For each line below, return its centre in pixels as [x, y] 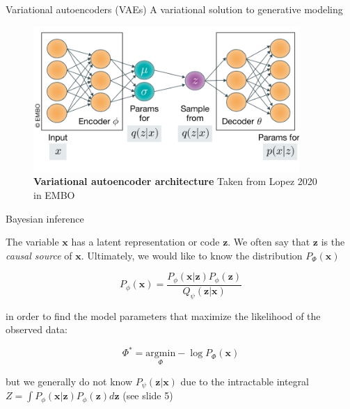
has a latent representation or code [145, 242]
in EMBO [54, 195]
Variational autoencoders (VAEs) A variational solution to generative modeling [174, 9]
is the [333, 242]
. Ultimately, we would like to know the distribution [192, 255]
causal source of [39, 255]
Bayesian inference [45, 218]
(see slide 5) [148, 395]
